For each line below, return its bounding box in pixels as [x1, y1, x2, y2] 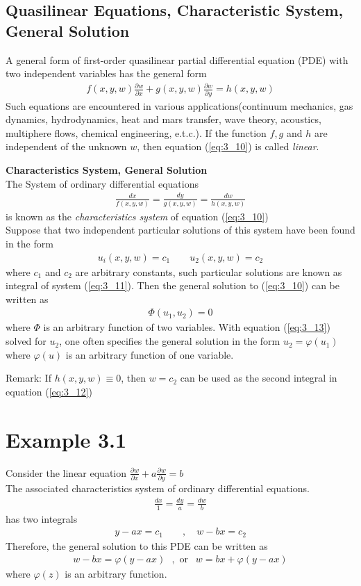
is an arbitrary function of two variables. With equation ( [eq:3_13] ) [43, 320, 330, 334]
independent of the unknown [6, 139, 127, 154]
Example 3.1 [6, 425, 127, 453]
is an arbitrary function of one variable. [65, 347, 234, 361]
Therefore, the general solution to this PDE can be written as [6, 538, 268, 553]
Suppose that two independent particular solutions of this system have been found [6, 222, 355, 237]
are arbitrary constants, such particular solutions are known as [75, 264, 342, 279]
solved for [6, 334, 47, 348]
